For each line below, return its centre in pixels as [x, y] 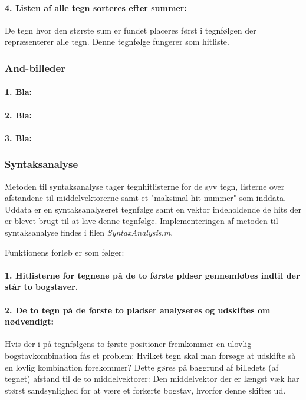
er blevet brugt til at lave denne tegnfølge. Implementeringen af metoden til [142, 221]
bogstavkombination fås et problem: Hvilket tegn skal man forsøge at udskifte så [150, 355]
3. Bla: [19, 138]
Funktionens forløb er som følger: [65, 252]
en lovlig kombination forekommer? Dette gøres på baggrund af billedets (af [142, 367]
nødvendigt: [29, 321]
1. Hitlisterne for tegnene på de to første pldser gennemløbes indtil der [152, 275]
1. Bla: [19, 92]
